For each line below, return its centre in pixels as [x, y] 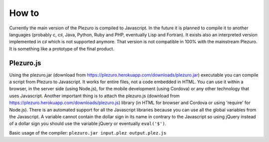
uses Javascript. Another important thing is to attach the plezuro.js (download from [95, 96]
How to [24, 13]
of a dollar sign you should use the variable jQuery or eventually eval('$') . [88, 124]
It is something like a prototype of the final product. [62, 49]
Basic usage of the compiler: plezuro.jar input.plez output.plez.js [88, 133]
